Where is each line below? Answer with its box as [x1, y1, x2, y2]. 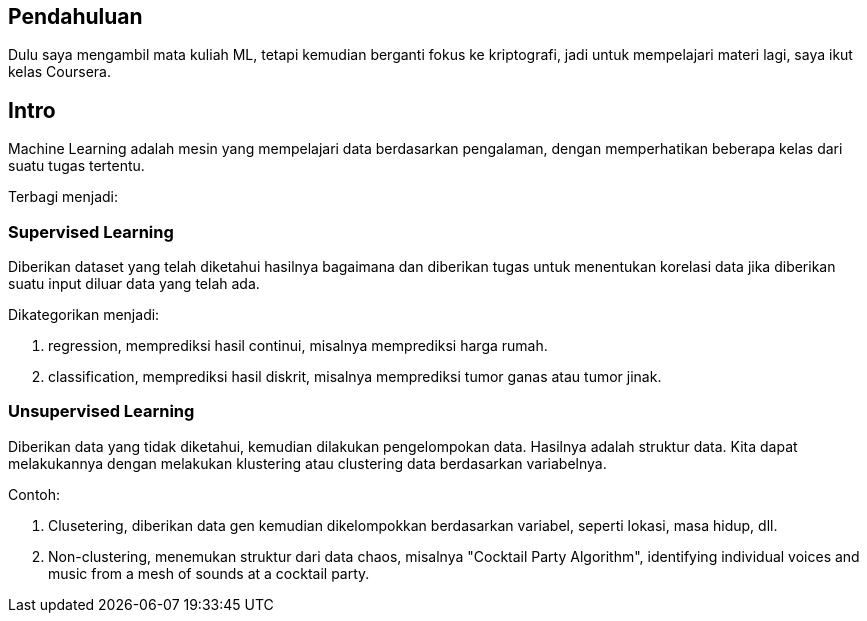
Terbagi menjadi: [8, 188, 119, 206]
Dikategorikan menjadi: [8, 306, 160, 324]
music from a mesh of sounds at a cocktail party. [48, 564, 370, 582]
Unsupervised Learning [8, 401, 195, 422]
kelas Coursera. [8, 63, 111, 81]
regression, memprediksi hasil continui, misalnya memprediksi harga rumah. [48, 337, 548, 355]
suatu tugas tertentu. [8, 157, 145, 175]
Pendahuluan [8, 4, 143, 29]
